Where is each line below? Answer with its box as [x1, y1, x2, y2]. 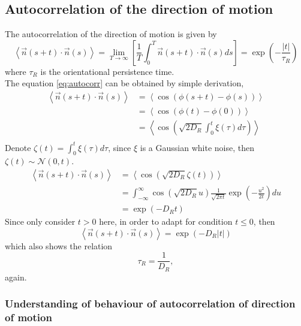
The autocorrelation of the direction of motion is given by [5, 28, 217, 40]
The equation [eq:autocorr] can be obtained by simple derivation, [5, 77, 244, 89]
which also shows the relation [5, 239, 113, 252]
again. [5, 270, 27, 283]
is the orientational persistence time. [40, 65, 174, 77]
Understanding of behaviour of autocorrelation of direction [5, 296, 296, 311]
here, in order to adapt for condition [99, 215, 233, 228]
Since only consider [5, 215, 76, 228]
